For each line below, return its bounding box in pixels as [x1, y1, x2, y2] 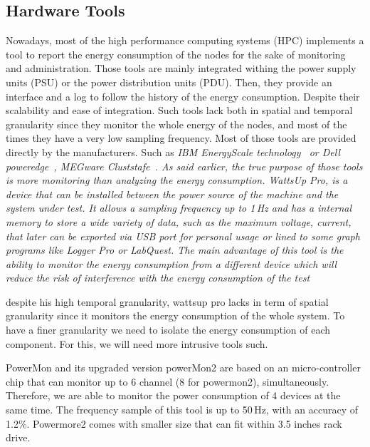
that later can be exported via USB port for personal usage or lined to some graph [6, 228, 360, 243]
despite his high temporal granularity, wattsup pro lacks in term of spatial [6, 294, 329, 309]
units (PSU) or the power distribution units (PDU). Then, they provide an [6, 74, 332, 89]
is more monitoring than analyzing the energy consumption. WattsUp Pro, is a [6, 173, 348, 187]
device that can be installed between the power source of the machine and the [6, 186, 339, 201]
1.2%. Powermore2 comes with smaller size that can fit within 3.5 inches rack [6, 416, 342, 431]
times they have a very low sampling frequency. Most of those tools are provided [6, 130, 356, 145]
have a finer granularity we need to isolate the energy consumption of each [6, 322, 331, 337]
